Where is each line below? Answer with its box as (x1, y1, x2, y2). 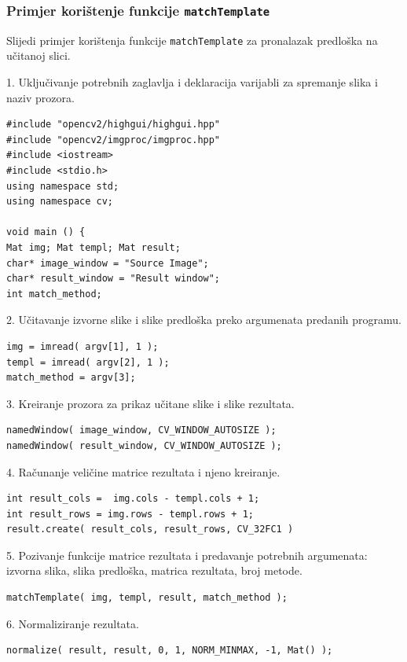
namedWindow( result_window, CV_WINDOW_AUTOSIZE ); (6, 439, 282, 451)
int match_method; (6, 288, 102, 300)
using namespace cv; (6, 196, 114, 208)
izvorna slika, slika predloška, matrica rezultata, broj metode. (6, 562, 302, 579)
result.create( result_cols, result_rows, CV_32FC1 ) (6, 524, 294, 535)
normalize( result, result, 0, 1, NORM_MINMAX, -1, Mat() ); (6, 645, 333, 656)
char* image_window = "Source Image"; (6, 257, 209, 269)
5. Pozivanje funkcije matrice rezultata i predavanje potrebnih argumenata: (6, 546, 368, 563)
